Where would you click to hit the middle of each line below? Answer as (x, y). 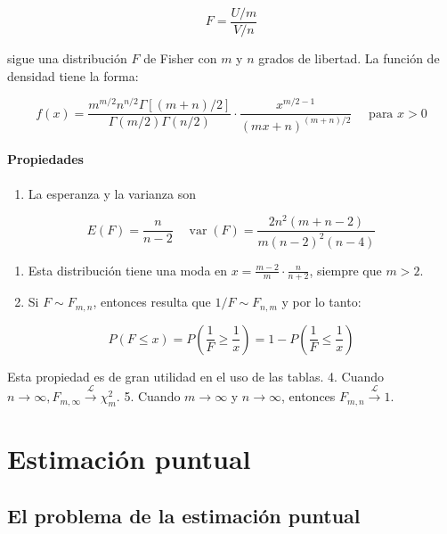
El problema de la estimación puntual (184, 515)
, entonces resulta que (152, 302)
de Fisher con (180, 58)
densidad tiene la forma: (73, 75)
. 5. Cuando (148, 396)
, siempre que (345, 270)
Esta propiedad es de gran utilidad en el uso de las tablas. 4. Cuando (196, 376)
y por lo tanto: (321, 302)
